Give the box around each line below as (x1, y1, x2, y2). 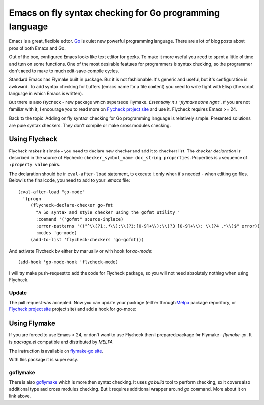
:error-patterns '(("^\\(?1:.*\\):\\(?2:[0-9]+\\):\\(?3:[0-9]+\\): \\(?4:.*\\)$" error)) (36, 223, 260, 229)
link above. (9, 393, 31, 399)
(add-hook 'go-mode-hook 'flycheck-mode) (18, 259, 118, 265)
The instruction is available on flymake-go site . (9, 348, 104, 354)
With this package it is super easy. (9, 357, 78, 363)
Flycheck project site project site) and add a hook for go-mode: (9, 306, 137, 312)
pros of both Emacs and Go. (9, 45, 66, 51)
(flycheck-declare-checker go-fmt (30, 202, 113, 208)
